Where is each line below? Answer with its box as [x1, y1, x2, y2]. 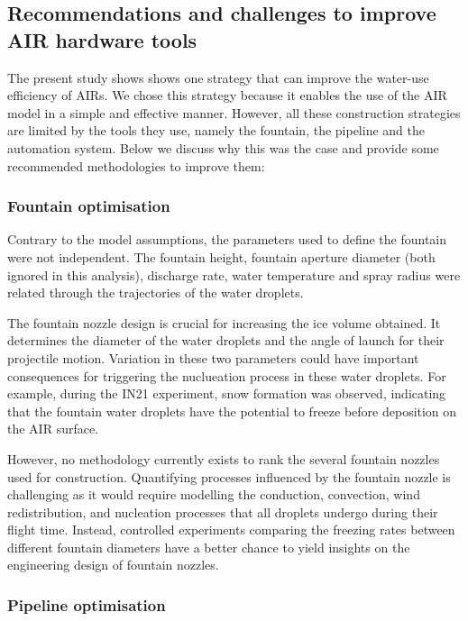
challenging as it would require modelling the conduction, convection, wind [7, 485, 420, 504]
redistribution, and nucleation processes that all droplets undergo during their [7, 502, 438, 521]
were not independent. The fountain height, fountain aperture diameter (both [7, 247, 436, 266]
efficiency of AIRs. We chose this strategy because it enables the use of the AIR [7, 86, 447, 105]
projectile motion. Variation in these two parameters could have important [7, 348, 419, 367]
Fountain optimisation [7, 195, 170, 217]
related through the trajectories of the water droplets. [7, 283, 304, 302]
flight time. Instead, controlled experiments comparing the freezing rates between [7, 520, 455, 539]
